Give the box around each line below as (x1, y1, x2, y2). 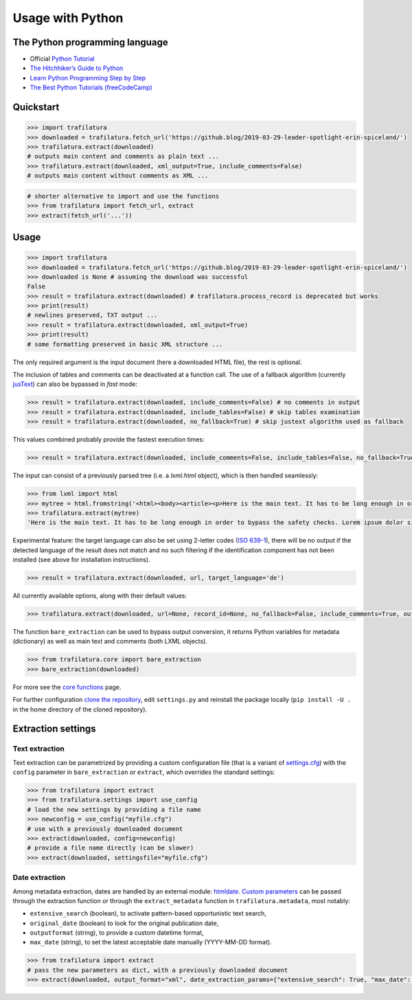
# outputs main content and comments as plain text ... (27, 152, 220, 161)
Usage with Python (12, 10, 124, 25)
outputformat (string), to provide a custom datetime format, (30, 929, 204, 937)
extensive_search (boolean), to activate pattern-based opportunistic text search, (30, 909, 267, 918)
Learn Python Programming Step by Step (30, 73, 146, 82)
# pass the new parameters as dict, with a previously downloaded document (27, 966, 288, 974)
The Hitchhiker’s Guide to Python (30, 64, 124, 72)
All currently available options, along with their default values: (12, 591, 187, 600)
